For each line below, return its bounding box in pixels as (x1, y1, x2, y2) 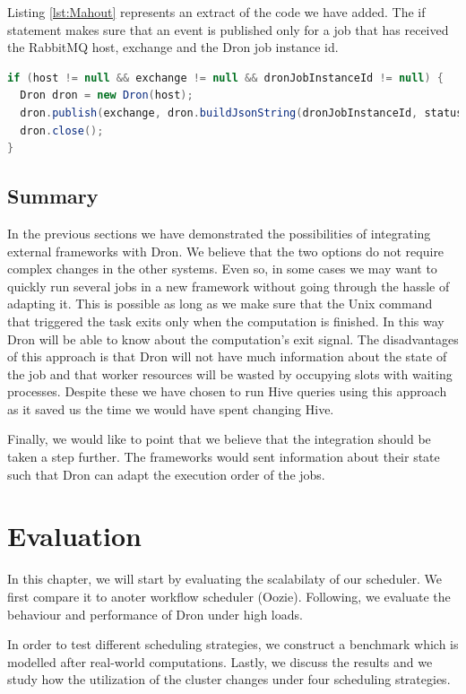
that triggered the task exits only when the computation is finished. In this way (7, 311, 444, 330)
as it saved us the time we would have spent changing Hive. (7, 399, 334, 418)
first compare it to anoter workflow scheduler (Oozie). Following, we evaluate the (7, 586, 451, 605)
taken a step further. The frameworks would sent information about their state (7, 447, 440, 466)
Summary (7, 182, 99, 210)
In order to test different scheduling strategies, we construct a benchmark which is (7, 635, 459, 654)
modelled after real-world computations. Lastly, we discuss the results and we (7, 652, 433, 671)
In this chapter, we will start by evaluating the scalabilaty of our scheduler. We (7, 569, 443, 588)
